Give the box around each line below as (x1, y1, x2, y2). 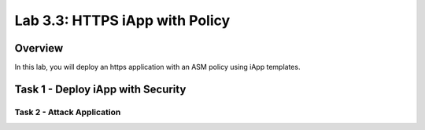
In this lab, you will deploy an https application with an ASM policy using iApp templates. (14, 63, 301, 72)
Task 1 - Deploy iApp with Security (14, 82, 187, 96)
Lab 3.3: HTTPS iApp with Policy (14, 12, 231, 29)
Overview (14, 42, 64, 55)
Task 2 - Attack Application (14, 107, 121, 117)
